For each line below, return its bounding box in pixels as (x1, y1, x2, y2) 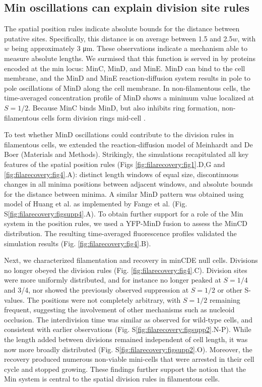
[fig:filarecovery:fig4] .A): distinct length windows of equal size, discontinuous (4, 169, 239, 179)
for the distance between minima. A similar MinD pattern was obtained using (4, 188, 244, 199)
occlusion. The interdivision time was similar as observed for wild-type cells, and (4, 314, 253, 324)
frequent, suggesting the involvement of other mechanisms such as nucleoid (4, 304, 235, 315)
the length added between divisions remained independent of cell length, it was (4, 334, 248, 345)
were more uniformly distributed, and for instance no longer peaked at (4, 274, 221, 285)
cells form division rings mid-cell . (41, 112, 146, 123)
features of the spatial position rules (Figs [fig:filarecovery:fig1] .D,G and (4, 158, 225, 169)
